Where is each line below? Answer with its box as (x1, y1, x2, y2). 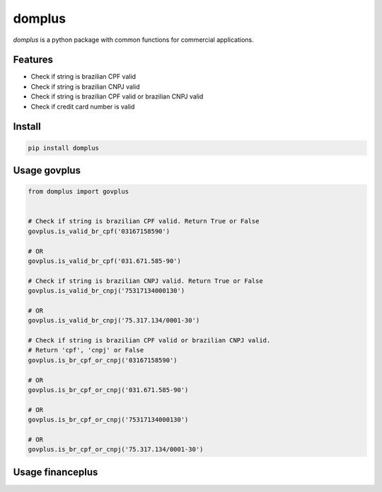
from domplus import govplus (28, 188, 129, 196)
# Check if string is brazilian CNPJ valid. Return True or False (28, 276, 263, 285)
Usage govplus (13, 164, 81, 177)
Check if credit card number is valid (30, 102, 135, 111)
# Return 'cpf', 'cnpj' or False (28, 346, 144, 354)
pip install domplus (28, 144, 99, 152)
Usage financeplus (13, 466, 98, 478)
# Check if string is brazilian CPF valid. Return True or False (28, 217, 260, 225)
